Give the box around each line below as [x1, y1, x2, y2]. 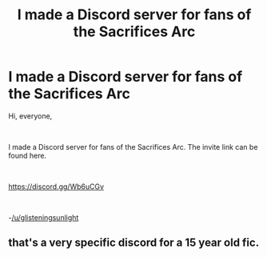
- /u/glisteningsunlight [8, 212, 79, 222]
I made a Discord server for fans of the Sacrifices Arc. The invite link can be [8, 142, 258, 151]
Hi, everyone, [8, 110, 53, 121]
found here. [8, 151, 46, 160]
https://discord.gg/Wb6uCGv [8, 182, 104, 191]
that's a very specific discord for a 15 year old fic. [8, 236, 260, 250]
